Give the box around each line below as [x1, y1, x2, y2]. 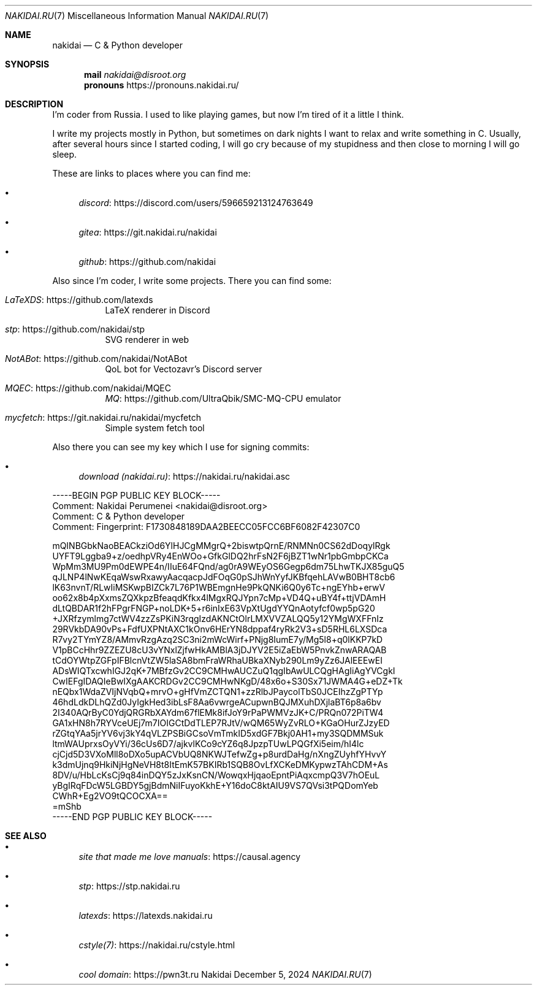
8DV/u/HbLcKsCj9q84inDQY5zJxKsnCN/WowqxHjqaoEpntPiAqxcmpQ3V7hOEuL [52, 770, 380, 780]
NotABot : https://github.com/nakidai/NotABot [5, 353, 188, 364]
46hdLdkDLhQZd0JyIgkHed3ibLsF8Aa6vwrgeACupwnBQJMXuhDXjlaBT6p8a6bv [52, 697, 381, 707]
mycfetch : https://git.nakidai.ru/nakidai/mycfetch [5, 412, 201, 423]
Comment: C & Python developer [52, 511, 185, 521]
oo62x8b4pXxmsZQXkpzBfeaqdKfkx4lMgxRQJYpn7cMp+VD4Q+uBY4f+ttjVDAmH [52, 593, 386, 603]
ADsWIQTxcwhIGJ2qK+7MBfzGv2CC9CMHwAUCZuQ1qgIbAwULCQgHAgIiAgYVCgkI [52, 666, 395, 676]
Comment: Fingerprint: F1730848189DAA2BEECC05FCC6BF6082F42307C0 [52, 521, 360, 532]
